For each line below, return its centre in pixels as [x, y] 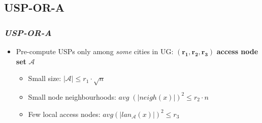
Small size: [45, 78]
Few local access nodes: [64, 114]
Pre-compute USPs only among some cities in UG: [95, 51]
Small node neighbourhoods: [72, 96]
